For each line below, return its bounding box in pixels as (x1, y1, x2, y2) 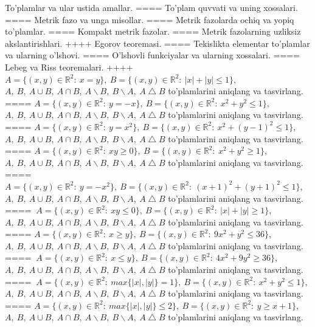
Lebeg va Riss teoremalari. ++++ (5, 60, 133, 73)
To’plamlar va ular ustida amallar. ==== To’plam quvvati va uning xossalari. (5, 1, 298, 13)
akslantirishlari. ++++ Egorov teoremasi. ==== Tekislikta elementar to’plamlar (5, 36, 310, 49)
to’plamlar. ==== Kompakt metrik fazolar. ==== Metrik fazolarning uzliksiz (5, 25, 301, 38)
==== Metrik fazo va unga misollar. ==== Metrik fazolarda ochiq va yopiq (5, 13, 294, 26)
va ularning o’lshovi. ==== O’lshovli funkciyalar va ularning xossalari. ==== (5, 49, 300, 61)
